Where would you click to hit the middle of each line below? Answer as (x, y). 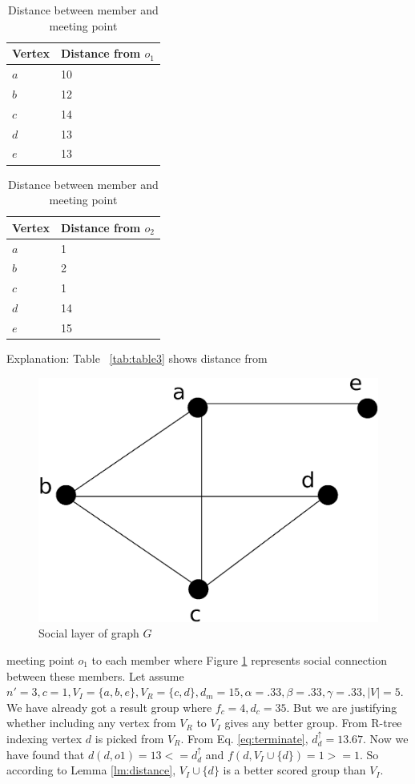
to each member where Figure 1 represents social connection (240, 659)
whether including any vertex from (91, 723)
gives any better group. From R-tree (313, 723)
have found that (46, 754)
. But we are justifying (342, 707)
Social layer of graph (89, 633)
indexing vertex (44, 738)
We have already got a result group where (109, 707)
